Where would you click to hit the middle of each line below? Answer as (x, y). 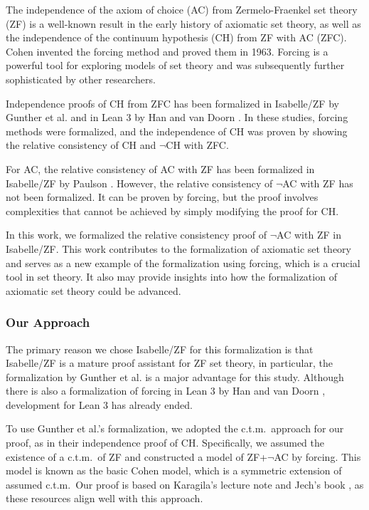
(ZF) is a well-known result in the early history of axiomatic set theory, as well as (183, 23)
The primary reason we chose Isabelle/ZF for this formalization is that (160, 349)
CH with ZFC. (197, 145)
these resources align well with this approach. (105, 498)
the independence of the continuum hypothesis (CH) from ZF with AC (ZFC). (176, 37)
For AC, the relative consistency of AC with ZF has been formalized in (160, 168)
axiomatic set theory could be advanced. (93, 290)
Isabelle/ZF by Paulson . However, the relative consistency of (139, 183)
